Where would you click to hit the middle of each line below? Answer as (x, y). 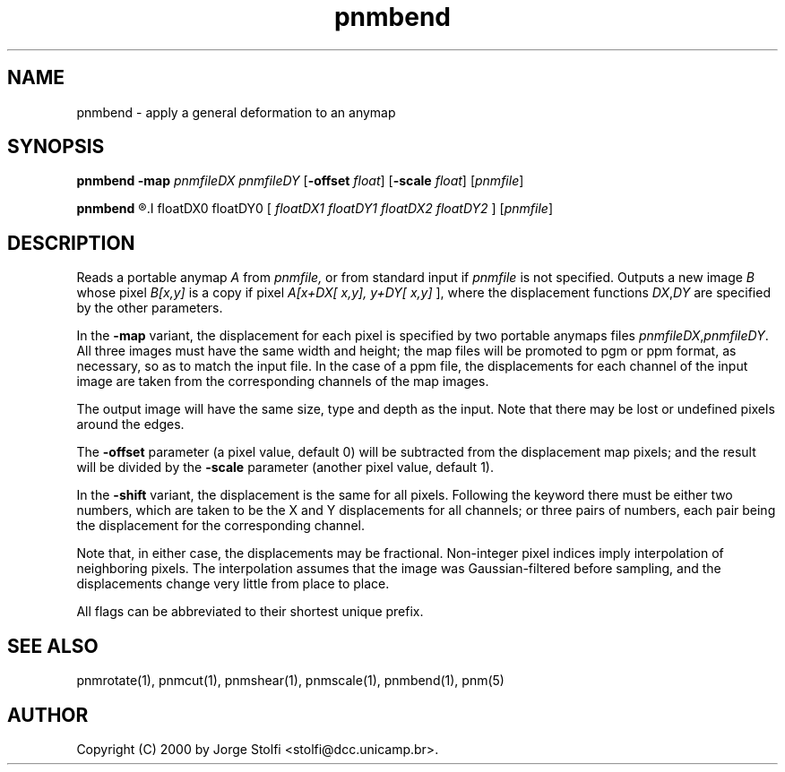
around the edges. (130, 425)
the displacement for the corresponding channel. (220, 526)
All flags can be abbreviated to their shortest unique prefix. (250, 612)
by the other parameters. (150, 308)
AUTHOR (48, 715)
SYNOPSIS (56, 147)
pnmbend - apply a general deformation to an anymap (236, 112)
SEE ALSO (53, 646)
